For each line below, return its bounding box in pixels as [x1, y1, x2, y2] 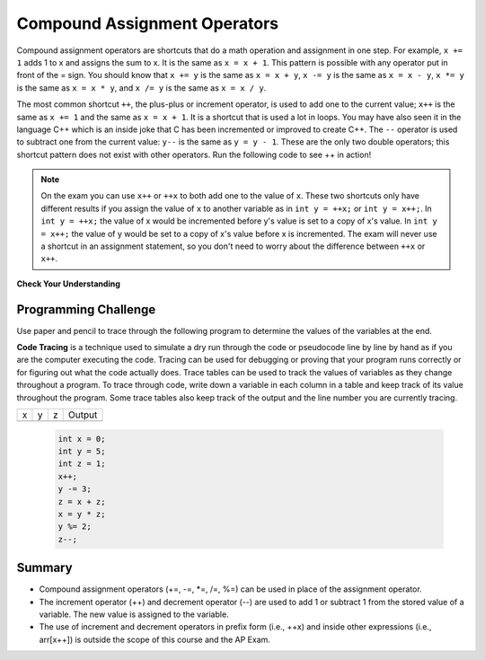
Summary [16, 560, 73, 576]
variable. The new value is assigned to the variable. [39, 609, 229, 620]
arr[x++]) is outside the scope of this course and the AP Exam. [39, 634, 271, 645]
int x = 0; [57, 434, 106, 444]
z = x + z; [57, 497, 106, 506]
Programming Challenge [16, 302, 156, 317]
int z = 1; [57, 459, 106, 469]
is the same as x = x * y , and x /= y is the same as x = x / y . [16, 82, 267, 93]
